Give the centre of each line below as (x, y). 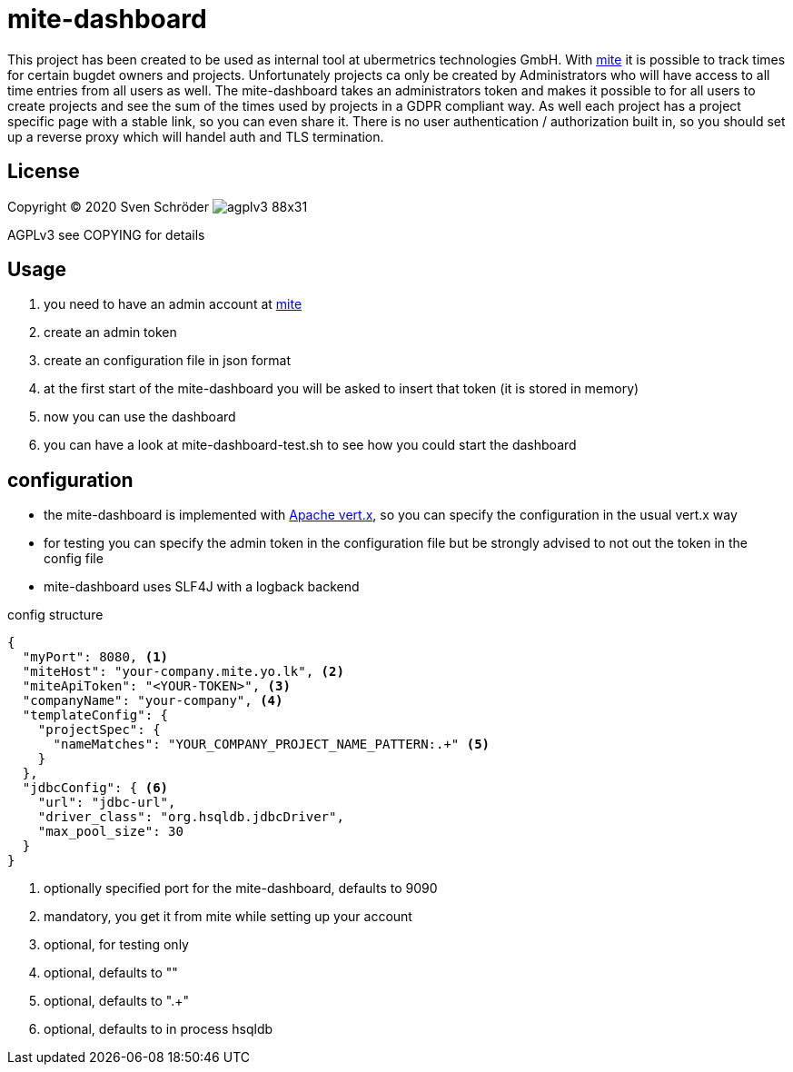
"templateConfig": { (95, 715)
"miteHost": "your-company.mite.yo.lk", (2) (183, 672)
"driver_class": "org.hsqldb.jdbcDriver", (191, 817)
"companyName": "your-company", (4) (153, 701)
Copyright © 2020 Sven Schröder (109, 206)
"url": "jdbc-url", (107, 803)
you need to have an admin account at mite (173, 304)
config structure (55, 615)
